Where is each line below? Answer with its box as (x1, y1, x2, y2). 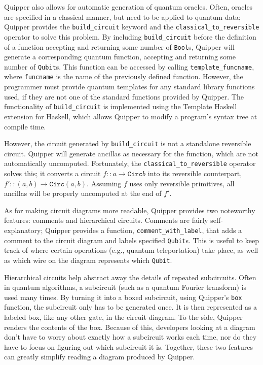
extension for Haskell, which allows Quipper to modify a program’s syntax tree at (4, 111, 257, 121)
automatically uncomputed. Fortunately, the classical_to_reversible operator (4, 158, 256, 169)
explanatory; (4, 224, 43, 235)
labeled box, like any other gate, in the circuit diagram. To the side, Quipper (4, 311, 243, 322)
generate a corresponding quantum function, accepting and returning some (4, 51, 236, 62)
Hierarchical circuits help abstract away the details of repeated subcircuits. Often (4, 272, 256, 282)
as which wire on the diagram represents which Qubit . (4, 254, 172, 265)
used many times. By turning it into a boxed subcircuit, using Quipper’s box (4, 291, 242, 302)
